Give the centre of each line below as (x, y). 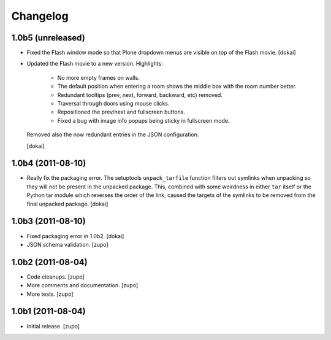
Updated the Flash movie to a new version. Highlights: (95, 64)
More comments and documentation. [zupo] (82, 285)
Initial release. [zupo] (53, 326)
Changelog (40, 16)
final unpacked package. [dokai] (67, 204)
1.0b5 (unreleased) (48, 38)
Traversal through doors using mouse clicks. (113, 104)
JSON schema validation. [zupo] (67, 244)
